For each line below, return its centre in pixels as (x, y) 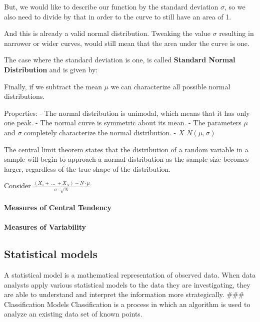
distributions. (24, 96)
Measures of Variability (45, 227)
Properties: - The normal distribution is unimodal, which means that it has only (127, 113)
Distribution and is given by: (51, 69)
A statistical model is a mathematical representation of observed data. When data (130, 274)
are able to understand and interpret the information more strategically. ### (124, 294)
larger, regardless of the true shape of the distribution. (87, 168)
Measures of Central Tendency (58, 207)
